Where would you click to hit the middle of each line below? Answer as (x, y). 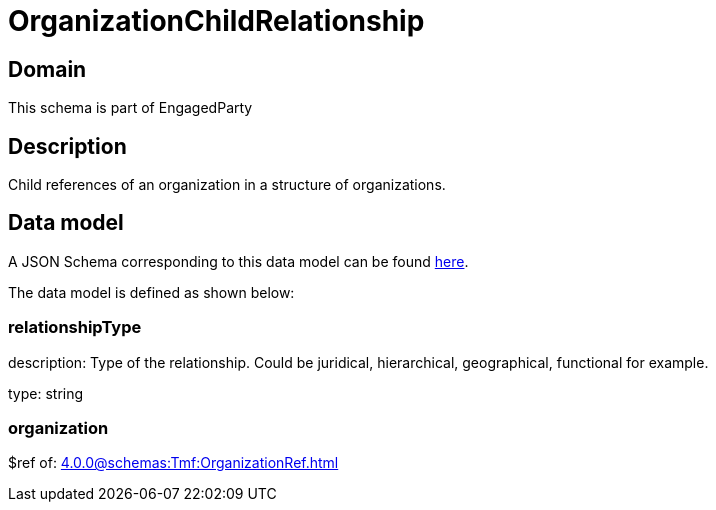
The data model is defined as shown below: (151, 292)
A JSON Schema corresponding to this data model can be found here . (238, 261)
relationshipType (75, 327)
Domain (47, 69)
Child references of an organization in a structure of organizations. (227, 185)
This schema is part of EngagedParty (130, 108)
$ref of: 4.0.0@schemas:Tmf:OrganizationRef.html (173, 463)
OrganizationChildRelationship (216, 21)
